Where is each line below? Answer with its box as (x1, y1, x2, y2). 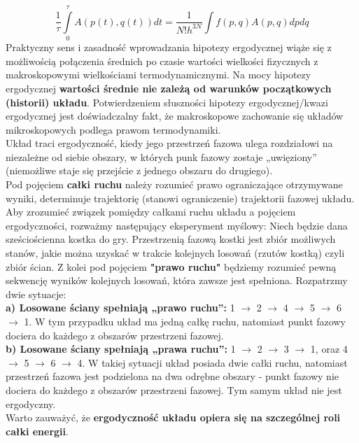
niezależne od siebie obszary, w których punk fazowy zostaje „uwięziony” (6, 149, 317, 164)
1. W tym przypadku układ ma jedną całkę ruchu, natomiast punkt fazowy (24, 314, 346, 328)
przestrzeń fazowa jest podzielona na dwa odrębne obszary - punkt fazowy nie (6, 369, 339, 384)
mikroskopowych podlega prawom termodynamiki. (6, 122, 221, 136)
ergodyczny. (6, 396, 56, 411)
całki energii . (6, 423, 69, 438)
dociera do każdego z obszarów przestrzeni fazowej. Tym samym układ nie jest (6, 382, 342, 397)
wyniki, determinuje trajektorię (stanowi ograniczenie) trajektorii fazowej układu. (6, 190, 355, 205)
